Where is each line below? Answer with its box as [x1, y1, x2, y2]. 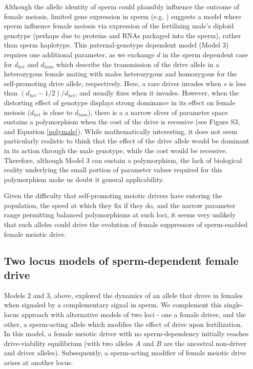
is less [229, 78, 247, 88]
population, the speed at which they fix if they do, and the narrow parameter [4, 200, 235, 210]
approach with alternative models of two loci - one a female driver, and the [21, 309, 246, 320]
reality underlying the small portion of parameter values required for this [4, 164, 223, 175]
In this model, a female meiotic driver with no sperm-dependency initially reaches [4, 328, 249, 339]
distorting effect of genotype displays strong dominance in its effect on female [4, 97, 235, 107]
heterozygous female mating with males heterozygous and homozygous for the [4, 69, 237, 79]
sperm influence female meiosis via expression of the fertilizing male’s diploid [4, 21, 234, 31]
